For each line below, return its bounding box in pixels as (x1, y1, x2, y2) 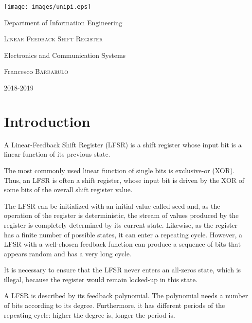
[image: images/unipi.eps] (4, 3, 91, 10)
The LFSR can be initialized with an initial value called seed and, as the (4, 200, 220, 211)
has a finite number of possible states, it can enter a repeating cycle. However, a (4, 229, 243, 239)
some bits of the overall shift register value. (4, 184, 133, 195)
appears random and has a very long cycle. (4, 248, 131, 258)
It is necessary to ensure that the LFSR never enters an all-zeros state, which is (4, 265, 241, 275)
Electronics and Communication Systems (4, 50, 126, 60)
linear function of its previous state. (4, 149, 110, 159)
